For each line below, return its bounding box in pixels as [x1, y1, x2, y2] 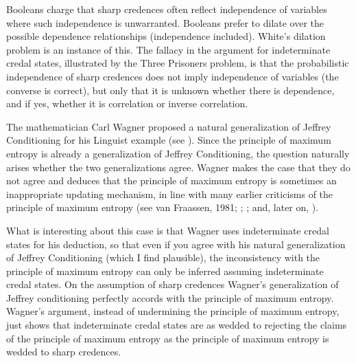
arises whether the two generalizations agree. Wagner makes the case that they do [6, 159, 351, 174]
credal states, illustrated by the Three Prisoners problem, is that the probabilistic [6, 56, 349, 70]
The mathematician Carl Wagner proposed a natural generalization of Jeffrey [6, 119, 331, 133]
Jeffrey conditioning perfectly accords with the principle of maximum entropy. [6, 290, 334, 305]
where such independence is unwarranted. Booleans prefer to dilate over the [6, 15, 324, 30]
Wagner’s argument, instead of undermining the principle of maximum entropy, [6, 304, 340, 318]
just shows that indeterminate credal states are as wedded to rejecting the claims [6, 318, 347, 332]
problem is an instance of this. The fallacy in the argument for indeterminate [6, 42, 331, 56]
